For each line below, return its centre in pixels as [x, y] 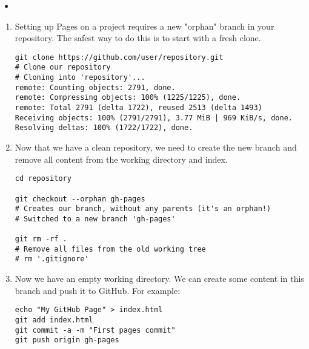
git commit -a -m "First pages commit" [95, 330]
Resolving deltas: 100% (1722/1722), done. [104, 128]
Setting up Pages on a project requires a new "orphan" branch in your [145, 26]
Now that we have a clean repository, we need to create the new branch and [156, 147]
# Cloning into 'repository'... [80, 78]
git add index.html [54, 320]
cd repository [43, 179]
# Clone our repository [63, 67]
